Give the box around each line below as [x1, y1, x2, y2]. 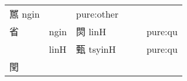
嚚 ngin [9, 7, 40, 21]
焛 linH [76, 25, 106, 38]
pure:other [76, 6, 118, 21]
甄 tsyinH [76, 42, 116, 56]
